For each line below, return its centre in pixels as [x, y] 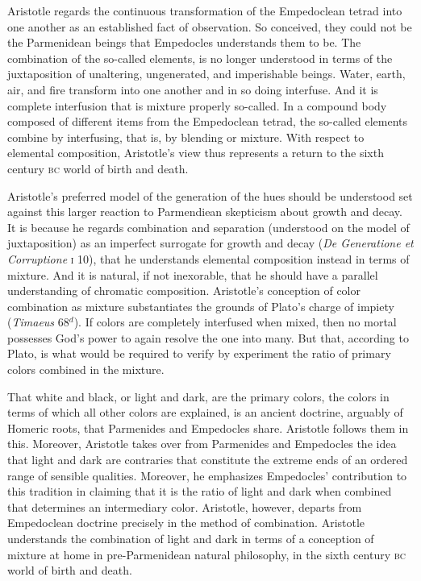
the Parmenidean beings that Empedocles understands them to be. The [184, 42]
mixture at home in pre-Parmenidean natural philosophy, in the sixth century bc [207, 554]
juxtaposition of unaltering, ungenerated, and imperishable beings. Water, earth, [206, 74]
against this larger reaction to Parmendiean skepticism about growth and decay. [205, 212]
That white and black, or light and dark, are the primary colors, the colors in [198, 396]
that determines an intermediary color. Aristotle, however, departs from [185, 506]
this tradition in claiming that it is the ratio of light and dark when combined [200, 491]
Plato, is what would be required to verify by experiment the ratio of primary [199, 353]
